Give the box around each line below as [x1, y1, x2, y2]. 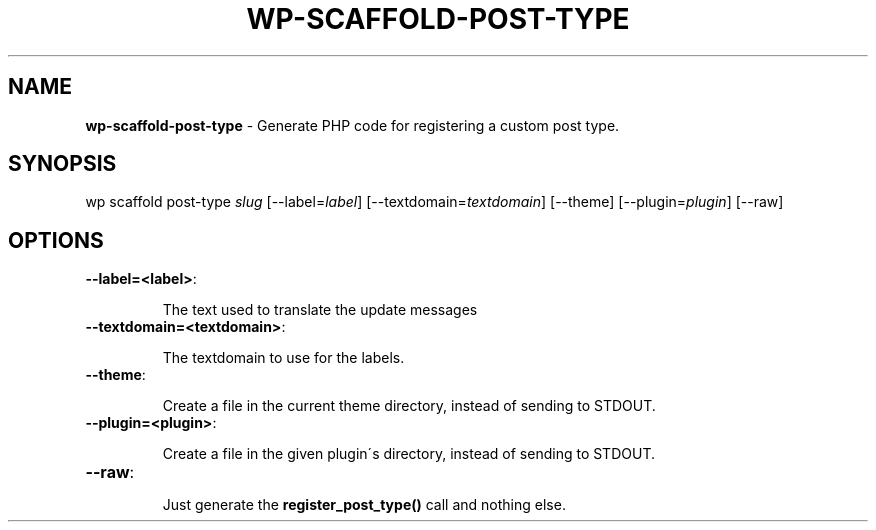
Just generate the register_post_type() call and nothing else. [162, 496, 566, 514]
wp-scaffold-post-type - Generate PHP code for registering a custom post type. [85, 116, 620, 134]
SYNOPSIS [8, 151, 117, 177]
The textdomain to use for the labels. [162, 349, 405, 367]
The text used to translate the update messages [162, 301, 478, 319]
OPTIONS [8, 227, 104, 253]
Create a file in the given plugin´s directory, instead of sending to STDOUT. [162, 445, 655, 463]
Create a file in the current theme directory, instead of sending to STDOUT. [162, 397, 656, 415]
